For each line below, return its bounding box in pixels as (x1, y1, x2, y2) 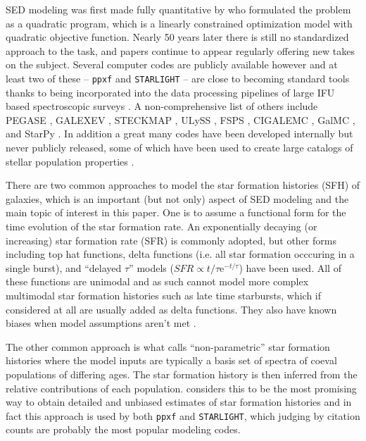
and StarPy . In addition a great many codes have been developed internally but (6, 126, 353, 141)
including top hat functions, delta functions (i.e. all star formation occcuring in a (6, 247, 355, 261)
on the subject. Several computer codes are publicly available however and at (6, 57, 338, 72)
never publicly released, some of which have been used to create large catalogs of (6, 140, 353, 154)
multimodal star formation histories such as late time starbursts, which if (6, 287, 322, 302)
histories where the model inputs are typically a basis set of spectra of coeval (6, 353, 337, 368)
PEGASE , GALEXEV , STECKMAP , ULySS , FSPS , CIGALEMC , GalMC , (6, 112, 355, 127)
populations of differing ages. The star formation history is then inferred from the (6, 366, 358, 381)
